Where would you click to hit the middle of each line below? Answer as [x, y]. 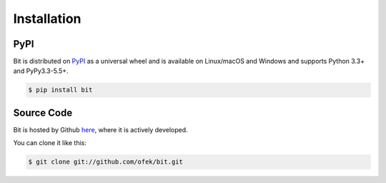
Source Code [43, 113]
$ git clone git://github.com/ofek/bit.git [106, 162]
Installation [47, 19]
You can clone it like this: [50, 143]
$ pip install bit [60, 90]
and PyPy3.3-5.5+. [41, 71]
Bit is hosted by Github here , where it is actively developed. [101, 129]
